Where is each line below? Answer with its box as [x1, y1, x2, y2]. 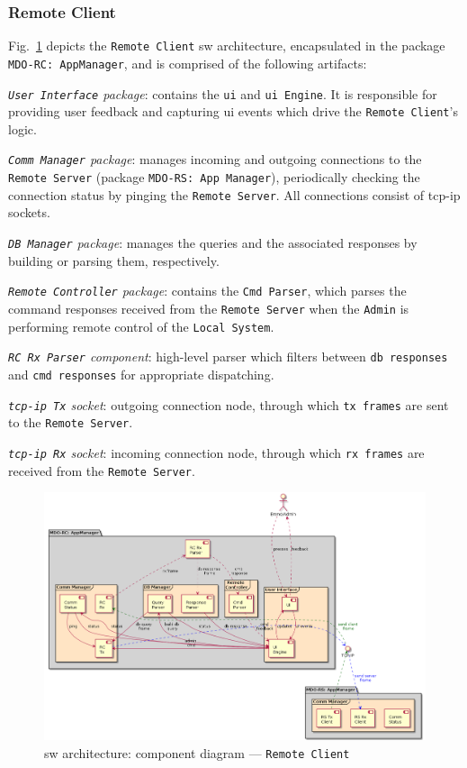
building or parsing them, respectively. [8, 251, 220, 270]
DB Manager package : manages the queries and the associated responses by [8, 233, 418, 251]
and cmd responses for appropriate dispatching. [8, 364, 274, 383]
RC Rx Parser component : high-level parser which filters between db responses [8, 347, 448, 366]
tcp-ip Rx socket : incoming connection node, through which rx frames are [8, 443, 425, 462]
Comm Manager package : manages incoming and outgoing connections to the [8, 150, 422, 169]
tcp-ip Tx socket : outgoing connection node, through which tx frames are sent [8, 395, 449, 414]
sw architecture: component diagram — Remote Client [44, 743, 350, 762]
